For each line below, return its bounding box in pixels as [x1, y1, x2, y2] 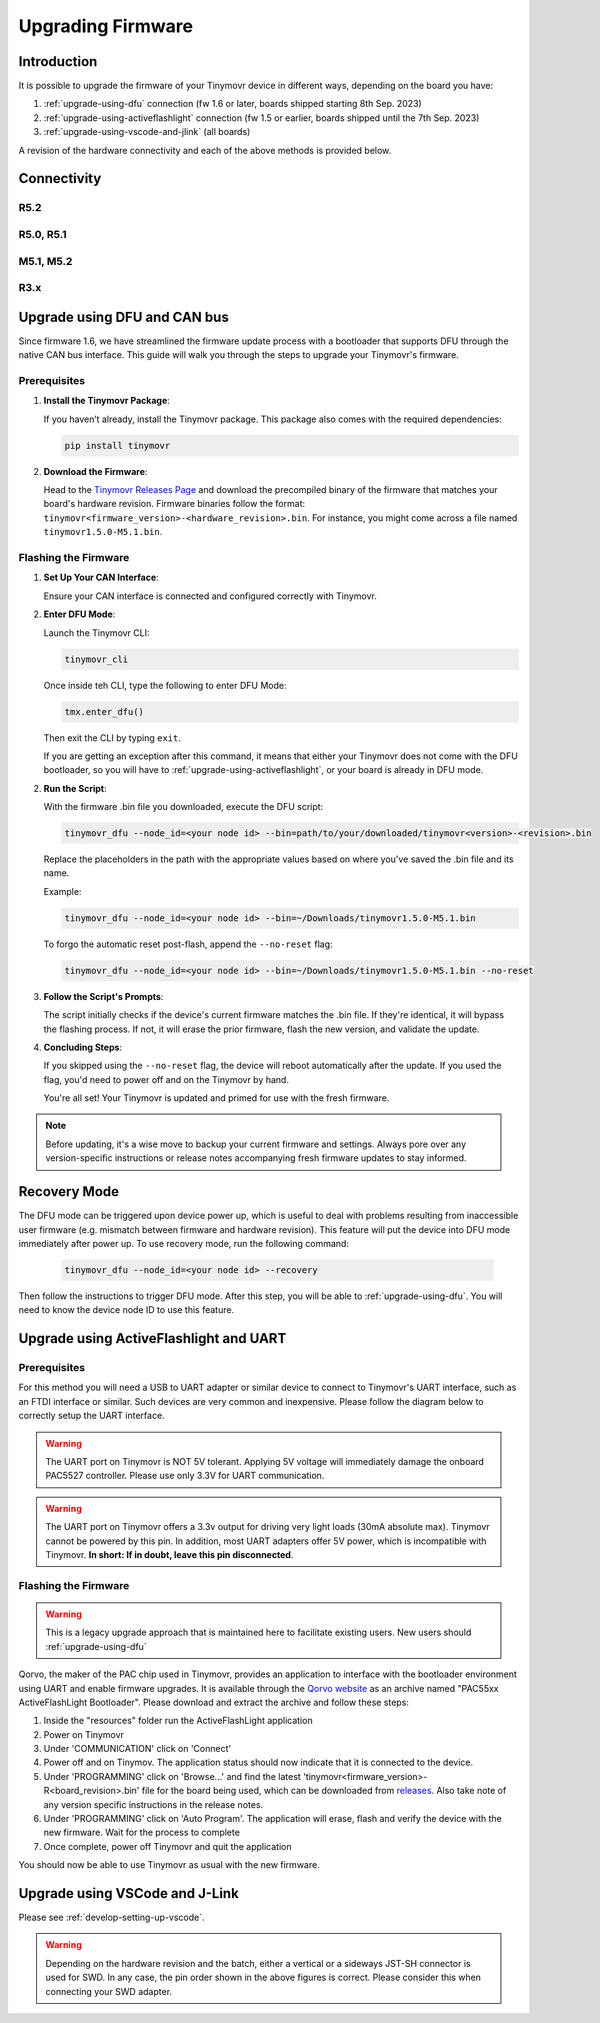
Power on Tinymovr [43, 1728, 125, 1740]
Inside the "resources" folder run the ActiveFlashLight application [43, 1715, 314, 1727]
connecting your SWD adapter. [45, 1985, 173, 1997]
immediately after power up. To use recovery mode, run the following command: [18, 1237, 350, 1249]
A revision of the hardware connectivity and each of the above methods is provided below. [18, 144, 392, 156]
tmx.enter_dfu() [64, 706, 145, 717]
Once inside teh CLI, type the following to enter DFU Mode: [43, 679, 287, 691]
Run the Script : [43, 782, 107, 794]
